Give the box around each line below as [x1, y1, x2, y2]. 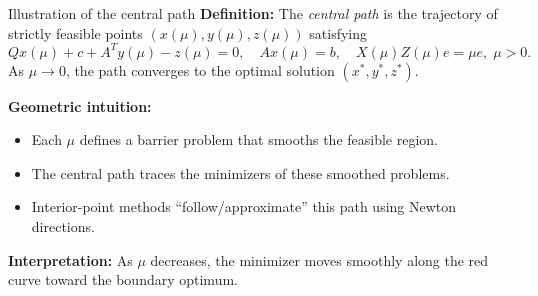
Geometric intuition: [8, 95, 152, 116]
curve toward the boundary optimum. [8, 269, 238, 290]
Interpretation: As [8, 249, 133, 270]
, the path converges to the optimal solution [65, 59, 335, 80]
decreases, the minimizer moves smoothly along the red [150, 249, 489, 270]
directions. [31, 216, 95, 237]
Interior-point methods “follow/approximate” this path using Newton [31, 196, 457, 217]
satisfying [309, 22, 367, 43]
